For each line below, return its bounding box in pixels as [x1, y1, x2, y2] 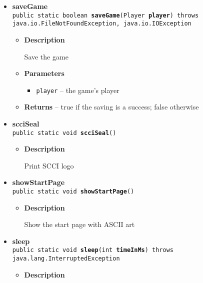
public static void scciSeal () [12, 129, 116, 136]
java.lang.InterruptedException [12, 255, 120, 262]
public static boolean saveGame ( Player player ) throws [12, 11, 199, 19]
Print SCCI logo [24, 160, 74, 170]
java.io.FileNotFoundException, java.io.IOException [12, 20, 191, 27]
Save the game [24, 51, 68, 61]
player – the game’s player [36, 84, 119, 95]
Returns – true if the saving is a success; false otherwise [24, 101, 199, 112]
